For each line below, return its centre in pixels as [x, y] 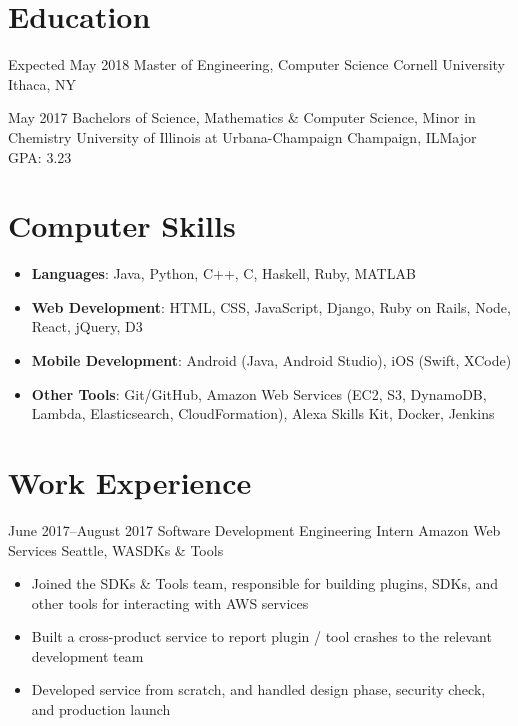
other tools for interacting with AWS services [170, 602]
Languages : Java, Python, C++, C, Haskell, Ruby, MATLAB [223, 273]
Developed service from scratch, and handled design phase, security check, [258, 689]
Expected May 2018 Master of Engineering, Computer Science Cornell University [257, 64]
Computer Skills [122, 225]
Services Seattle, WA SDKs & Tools [116, 549]
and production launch [101, 709]
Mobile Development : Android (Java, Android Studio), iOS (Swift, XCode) [271, 360]
